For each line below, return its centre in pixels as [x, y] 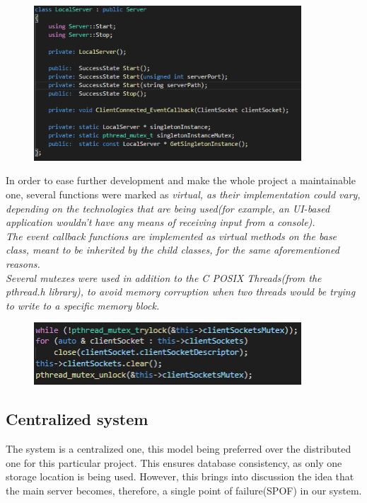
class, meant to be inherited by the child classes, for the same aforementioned [173, 250]
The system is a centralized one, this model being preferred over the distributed [179, 448]
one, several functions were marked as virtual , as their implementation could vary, [183, 194]
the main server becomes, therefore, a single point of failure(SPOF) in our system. [184, 490]
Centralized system [77, 419]
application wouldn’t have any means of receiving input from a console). [161, 222]
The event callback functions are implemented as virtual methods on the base [171, 236]
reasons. [23, 264]
